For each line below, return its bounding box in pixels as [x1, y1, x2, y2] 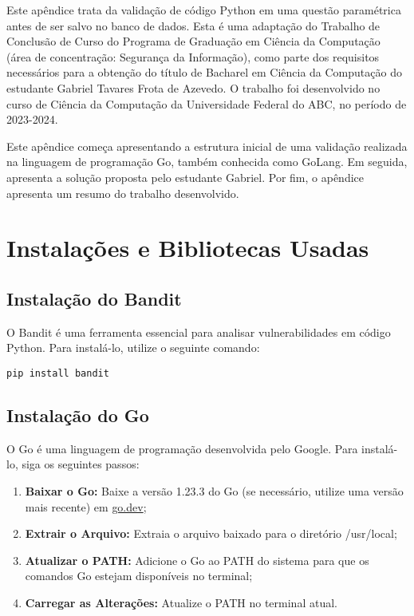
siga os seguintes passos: [22, 456, 140, 472]
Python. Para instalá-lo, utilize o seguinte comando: [6, 339, 260, 356]
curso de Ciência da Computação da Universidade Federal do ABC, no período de [6, 95, 407, 112]
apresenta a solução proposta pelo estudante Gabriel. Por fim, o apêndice [6, 168, 364, 185]
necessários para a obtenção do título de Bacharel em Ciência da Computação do [6, 64, 402, 81]
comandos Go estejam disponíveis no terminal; [25, 567, 253, 584]
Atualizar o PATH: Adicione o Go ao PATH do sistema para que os [25, 551, 369, 568]
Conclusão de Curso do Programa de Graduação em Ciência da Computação [6, 33, 380, 49]
